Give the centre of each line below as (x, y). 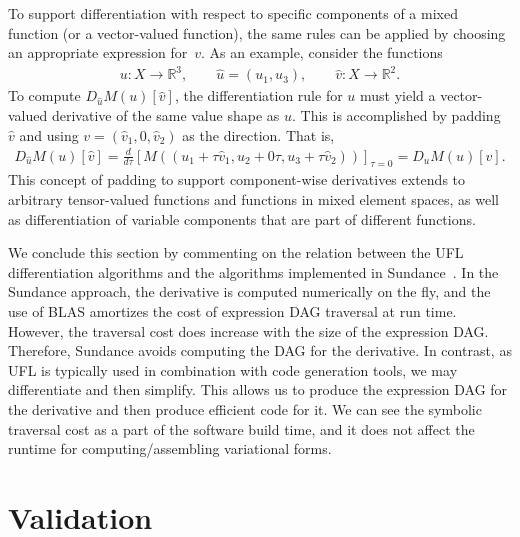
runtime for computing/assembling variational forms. (170, 448)
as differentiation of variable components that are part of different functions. (242, 218)
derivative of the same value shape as (165, 114)
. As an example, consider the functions (322, 52)
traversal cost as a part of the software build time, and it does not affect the (241, 428)
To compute (44, 95)
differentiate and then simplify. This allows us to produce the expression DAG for (258, 389)
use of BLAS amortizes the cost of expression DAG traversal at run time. (232, 311)
